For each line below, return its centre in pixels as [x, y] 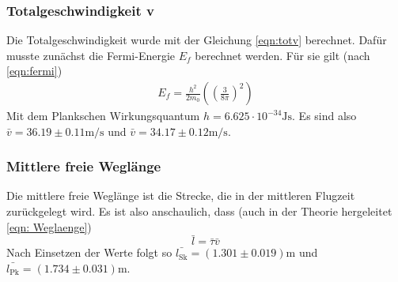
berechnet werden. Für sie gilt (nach [282, 55]
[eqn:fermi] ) [34, 71]
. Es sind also [324, 116]
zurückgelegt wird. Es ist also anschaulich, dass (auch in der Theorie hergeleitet [199, 211]
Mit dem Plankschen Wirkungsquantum [103, 116]
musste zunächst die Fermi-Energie [91, 55]
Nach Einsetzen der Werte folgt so [89, 252]
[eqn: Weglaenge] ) [49, 226]
